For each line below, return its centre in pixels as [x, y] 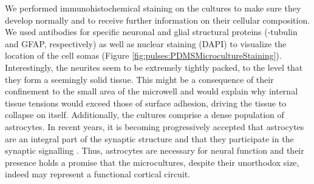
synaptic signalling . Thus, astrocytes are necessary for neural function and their [155, 150]
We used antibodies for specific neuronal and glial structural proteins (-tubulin [151, 32]
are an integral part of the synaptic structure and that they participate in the [149, 138]
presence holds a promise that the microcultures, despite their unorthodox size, [152, 162]
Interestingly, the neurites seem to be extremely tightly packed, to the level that [154, 67]
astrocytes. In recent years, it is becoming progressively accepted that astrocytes [155, 126]
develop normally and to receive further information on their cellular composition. [158, 20]
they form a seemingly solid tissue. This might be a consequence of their [139, 79]
